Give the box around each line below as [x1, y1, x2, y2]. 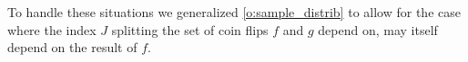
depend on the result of [7, 38, 137, 57]
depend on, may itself [318, 20, 438, 39]
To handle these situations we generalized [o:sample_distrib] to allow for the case [7, 3, 461, 21]
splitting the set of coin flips [111, 20, 269, 39]
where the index [7, 20, 97, 39]
